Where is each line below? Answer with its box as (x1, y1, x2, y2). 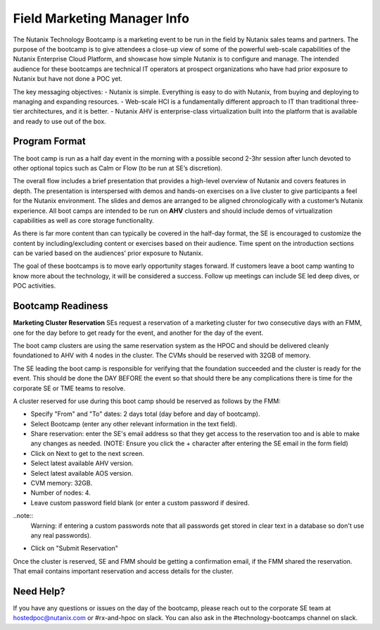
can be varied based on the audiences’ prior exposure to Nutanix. (13, 249, 203, 257)
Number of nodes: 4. (30, 488, 91, 497)
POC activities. (13, 282, 56, 290)
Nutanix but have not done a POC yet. (13, 75, 123, 83)
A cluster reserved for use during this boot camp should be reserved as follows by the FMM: (13, 397, 281, 405)
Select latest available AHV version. (30, 459, 134, 468)
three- (341, 97, 359, 106)
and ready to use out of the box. (13, 117, 106, 125)
